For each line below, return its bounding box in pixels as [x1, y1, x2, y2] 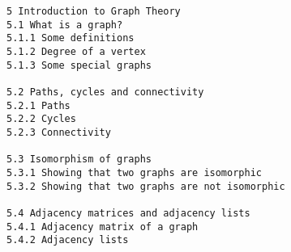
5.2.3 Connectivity [6, 126, 111, 138]
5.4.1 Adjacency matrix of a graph [6, 220, 199, 233]
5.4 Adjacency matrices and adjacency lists [6, 207, 250, 219]
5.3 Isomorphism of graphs [6, 153, 152, 166]
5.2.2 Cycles [6, 113, 76, 125]
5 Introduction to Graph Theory [6, 6, 181, 17]
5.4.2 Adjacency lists [6, 234, 129, 246]
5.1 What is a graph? [6, 19, 123, 31]
